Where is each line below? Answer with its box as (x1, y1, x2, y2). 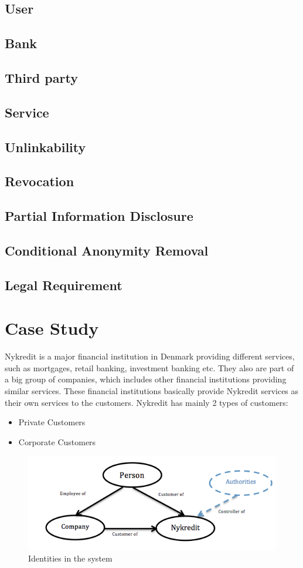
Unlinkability (5, 137, 86, 156)
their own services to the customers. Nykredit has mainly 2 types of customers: (5, 396, 288, 408)
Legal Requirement (5, 275, 122, 294)
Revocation (5, 172, 74, 190)
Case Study (5, 316, 99, 340)
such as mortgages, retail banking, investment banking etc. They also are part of (5, 361, 294, 374)
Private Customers (18, 416, 86, 428)
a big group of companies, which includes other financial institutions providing (5, 373, 287, 385)
